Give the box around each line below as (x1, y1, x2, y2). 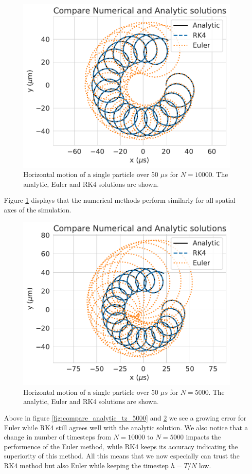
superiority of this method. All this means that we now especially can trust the (4, 451, 240, 461)
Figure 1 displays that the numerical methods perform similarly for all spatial (4, 195, 235, 205)
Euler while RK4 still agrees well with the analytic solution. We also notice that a (4, 422, 248, 432)
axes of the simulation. (4, 204, 72, 214)
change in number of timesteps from (4, 432, 111, 442)
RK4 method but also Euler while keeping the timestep (4, 460, 169, 470)
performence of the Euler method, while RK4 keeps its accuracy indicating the (4, 441, 238, 451)
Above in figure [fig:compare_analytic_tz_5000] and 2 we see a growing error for (4, 412, 247, 422)
